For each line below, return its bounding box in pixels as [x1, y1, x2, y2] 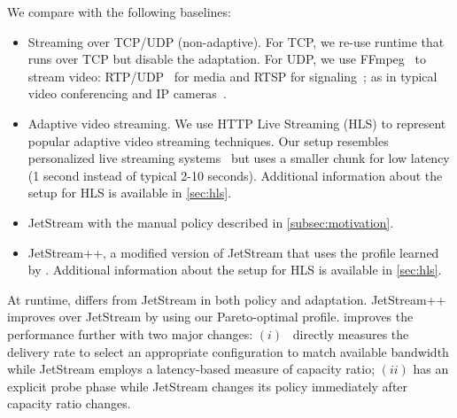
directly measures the [292, 324, 409, 343]
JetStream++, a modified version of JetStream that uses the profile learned [27, 243, 439, 261]
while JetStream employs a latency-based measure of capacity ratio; [7, 360, 376, 378]
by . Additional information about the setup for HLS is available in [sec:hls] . [27, 260, 442, 279]
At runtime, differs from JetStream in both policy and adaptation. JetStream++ [7, 290, 446, 308]
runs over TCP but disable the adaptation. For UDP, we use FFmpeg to [27, 50, 426, 68]
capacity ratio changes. [7, 394, 131, 413]
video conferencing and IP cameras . [27, 84, 227, 103]
